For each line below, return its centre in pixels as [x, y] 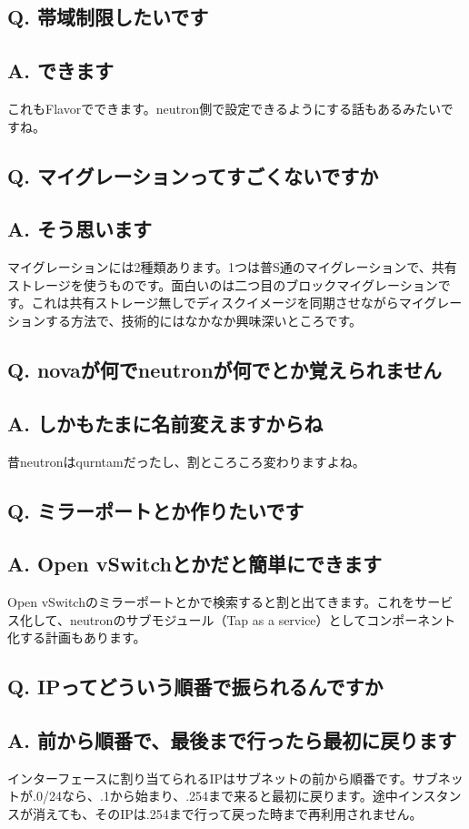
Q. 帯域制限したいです [108, 17]
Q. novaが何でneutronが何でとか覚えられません [225, 369]
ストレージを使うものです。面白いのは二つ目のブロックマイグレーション [223, 284]
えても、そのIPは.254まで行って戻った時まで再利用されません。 [234, 814]
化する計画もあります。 [77, 637]
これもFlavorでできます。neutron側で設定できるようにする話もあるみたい [224, 108]
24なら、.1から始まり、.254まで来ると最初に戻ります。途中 [223, 796]
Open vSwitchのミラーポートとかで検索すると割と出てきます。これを [211, 602]
